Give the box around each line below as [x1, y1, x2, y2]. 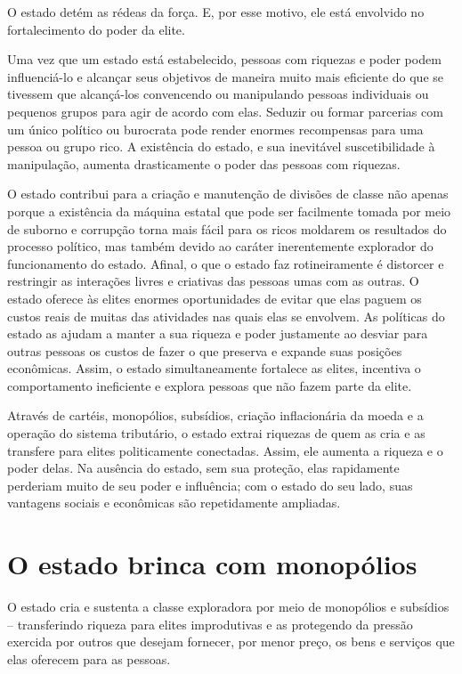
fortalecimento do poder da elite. [7, 20, 185, 38]
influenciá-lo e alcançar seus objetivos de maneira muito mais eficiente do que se [7, 67, 444, 85]
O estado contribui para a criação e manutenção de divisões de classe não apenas [7, 184, 449, 203]
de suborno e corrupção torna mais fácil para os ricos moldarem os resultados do [7, 219, 447, 238]
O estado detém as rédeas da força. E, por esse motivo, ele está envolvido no [7, 3, 425, 20]
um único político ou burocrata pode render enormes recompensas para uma [7, 119, 424, 138]
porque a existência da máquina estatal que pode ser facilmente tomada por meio [7, 201, 451, 220]
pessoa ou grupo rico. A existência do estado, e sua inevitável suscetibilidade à [7, 137, 435, 156]
